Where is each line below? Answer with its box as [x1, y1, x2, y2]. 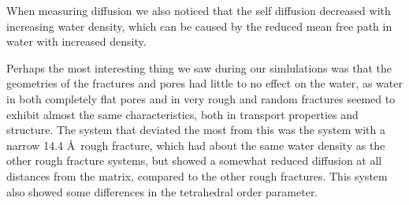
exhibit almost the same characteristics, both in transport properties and [6, 106, 359, 122]
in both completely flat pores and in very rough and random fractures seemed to [6, 90, 396, 106]
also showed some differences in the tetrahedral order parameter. [6, 183, 318, 199]
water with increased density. [6, 33, 147, 50]
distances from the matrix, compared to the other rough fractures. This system [6, 167, 388, 184]
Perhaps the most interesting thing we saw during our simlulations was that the [6, 59, 392, 76]
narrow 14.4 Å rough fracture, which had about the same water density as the [6, 136, 385, 153]
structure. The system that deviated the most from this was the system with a [6, 121, 385, 138]
